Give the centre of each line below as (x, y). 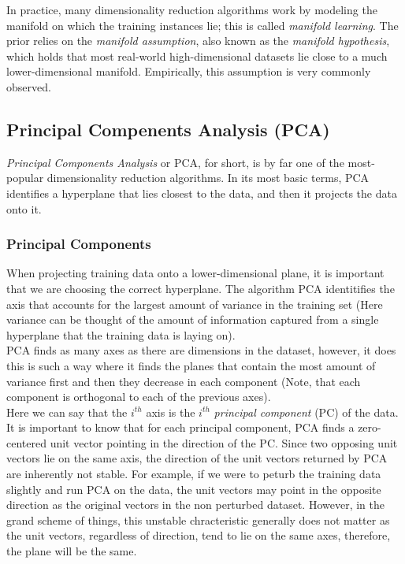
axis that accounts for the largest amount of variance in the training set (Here (195, 304)
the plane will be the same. (72, 551)
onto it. (24, 208)
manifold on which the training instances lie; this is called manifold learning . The (202, 25)
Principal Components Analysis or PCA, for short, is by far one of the (175, 162)
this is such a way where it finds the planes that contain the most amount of (191, 365)
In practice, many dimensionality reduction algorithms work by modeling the (192, 9)
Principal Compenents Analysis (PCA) (168, 129)
